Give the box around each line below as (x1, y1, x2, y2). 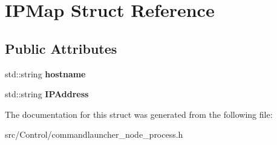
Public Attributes (5, 39, 117, 57)
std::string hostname (5, 67, 86, 80)
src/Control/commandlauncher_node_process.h (5, 128, 183, 141)
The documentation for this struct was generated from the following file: (5, 108, 273, 120)
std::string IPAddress (5, 88, 89, 100)
